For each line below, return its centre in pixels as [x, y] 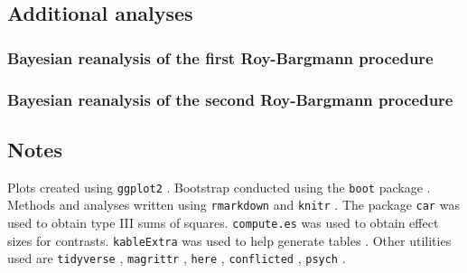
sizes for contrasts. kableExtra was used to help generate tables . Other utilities [229, 240]
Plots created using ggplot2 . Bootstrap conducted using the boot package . [219, 187]
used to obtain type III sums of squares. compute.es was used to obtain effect [223, 222]
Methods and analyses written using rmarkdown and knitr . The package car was [233, 205]
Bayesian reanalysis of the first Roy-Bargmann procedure [220, 57]
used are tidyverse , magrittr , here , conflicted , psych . [177, 258]
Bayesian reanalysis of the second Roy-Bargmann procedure [230, 99]
